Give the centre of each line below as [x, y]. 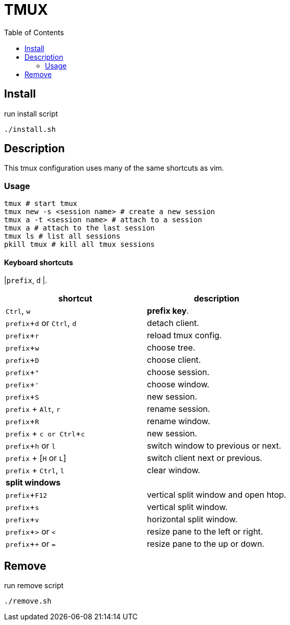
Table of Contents [34, 32]
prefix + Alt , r [33, 409]
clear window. [173, 470]
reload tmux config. [184, 335]
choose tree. [171, 348]
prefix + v [22, 519]
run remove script [34, 586]
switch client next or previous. [204, 458]
